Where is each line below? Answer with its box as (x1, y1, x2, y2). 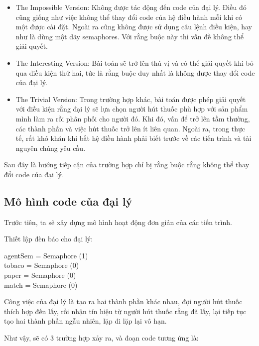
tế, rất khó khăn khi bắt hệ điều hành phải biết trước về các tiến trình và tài (15, 133, 252, 143)
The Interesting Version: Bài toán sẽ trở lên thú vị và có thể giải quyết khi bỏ (15, 57, 254, 68)
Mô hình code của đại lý (4, 193, 132, 209)
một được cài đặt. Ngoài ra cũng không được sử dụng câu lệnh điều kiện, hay (15, 21, 253, 32)
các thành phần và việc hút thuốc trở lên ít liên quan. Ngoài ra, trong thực (15, 123, 246, 133)
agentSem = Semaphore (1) (4, 250, 88, 260)
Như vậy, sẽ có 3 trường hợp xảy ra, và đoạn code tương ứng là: (4, 333, 199, 343)
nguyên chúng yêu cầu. (15, 142, 86, 153)
